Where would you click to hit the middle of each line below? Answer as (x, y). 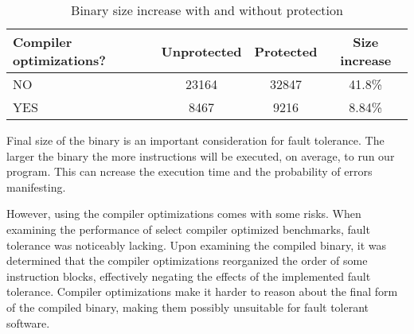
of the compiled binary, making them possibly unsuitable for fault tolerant (188, 307)
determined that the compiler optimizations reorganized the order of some (187, 260)
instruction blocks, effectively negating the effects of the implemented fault (189, 276)
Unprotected (201, 51)
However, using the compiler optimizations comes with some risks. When (184, 214)
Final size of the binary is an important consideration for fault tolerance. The (195, 140)
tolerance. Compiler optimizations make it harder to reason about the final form (202, 291)
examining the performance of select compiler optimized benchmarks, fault (188, 229)
